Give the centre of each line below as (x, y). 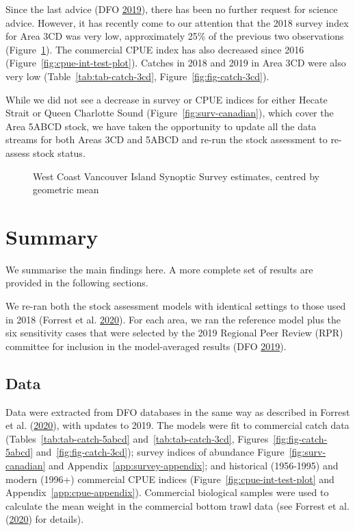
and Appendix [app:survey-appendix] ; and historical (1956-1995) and (194, 465)
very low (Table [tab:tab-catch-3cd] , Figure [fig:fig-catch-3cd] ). (137, 76)
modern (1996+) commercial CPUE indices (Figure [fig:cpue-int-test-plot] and (170, 479)
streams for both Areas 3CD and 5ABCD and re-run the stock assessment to (167, 139)
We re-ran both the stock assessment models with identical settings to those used (176, 306)
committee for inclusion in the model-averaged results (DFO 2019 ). (146, 346)
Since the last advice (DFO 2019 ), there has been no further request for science (172, 9)
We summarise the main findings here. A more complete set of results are (159, 269)
